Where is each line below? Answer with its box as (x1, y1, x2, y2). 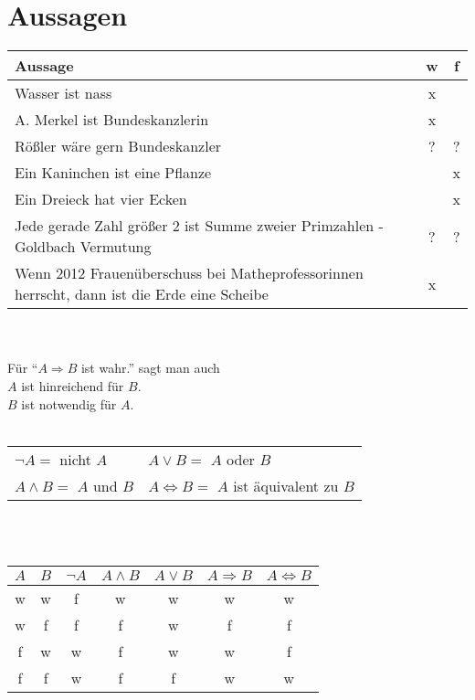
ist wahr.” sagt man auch (80, 358, 220, 377)
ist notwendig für (21, 394, 117, 413)
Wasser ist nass (15, 82, 112, 104)
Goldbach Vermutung (15, 236, 152, 258)
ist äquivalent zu (233, 474, 339, 496)
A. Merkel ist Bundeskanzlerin (15, 109, 209, 131)
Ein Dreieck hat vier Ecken (15, 188, 187, 210)
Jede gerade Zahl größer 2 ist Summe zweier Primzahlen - (15, 215, 384, 237)
